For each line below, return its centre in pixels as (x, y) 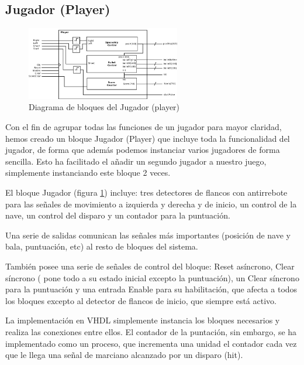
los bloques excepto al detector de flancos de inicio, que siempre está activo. (141, 300)
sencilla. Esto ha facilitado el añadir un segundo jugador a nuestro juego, (136, 161)
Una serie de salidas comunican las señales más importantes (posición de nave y (148, 235)
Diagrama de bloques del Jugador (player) (104, 107)
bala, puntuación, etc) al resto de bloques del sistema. (102, 246)
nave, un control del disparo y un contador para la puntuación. (118, 215)
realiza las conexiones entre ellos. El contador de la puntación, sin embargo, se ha (151, 331)
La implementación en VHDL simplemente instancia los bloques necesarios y (143, 320)
